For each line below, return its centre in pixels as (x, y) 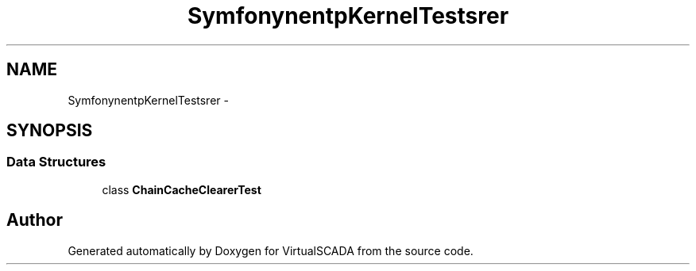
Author (35, 220)
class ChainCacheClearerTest (182, 189)
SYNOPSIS (50, 131)
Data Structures (56, 162)
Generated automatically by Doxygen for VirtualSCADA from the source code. (271, 250)
